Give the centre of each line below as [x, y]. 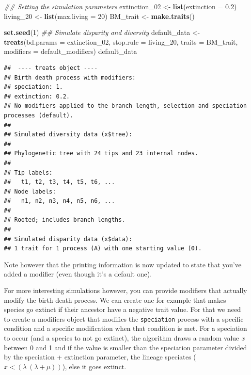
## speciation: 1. [33, 87]
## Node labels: [30, 191]
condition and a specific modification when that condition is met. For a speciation [125, 328]
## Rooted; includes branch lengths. [65, 220]
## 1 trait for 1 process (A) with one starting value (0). [103, 249]
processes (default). [39, 115]
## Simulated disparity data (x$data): [68, 239]
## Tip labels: [28, 172]
